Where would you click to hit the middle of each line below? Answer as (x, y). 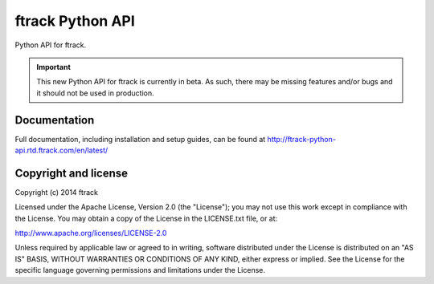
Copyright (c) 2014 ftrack (56, 192)
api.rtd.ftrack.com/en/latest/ (61, 150)
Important (54, 67)
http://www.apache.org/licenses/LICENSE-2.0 (91, 233)
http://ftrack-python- (302, 139)
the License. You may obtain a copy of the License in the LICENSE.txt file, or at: (146, 218)
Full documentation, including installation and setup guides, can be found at (140, 139)
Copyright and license (72, 173)
